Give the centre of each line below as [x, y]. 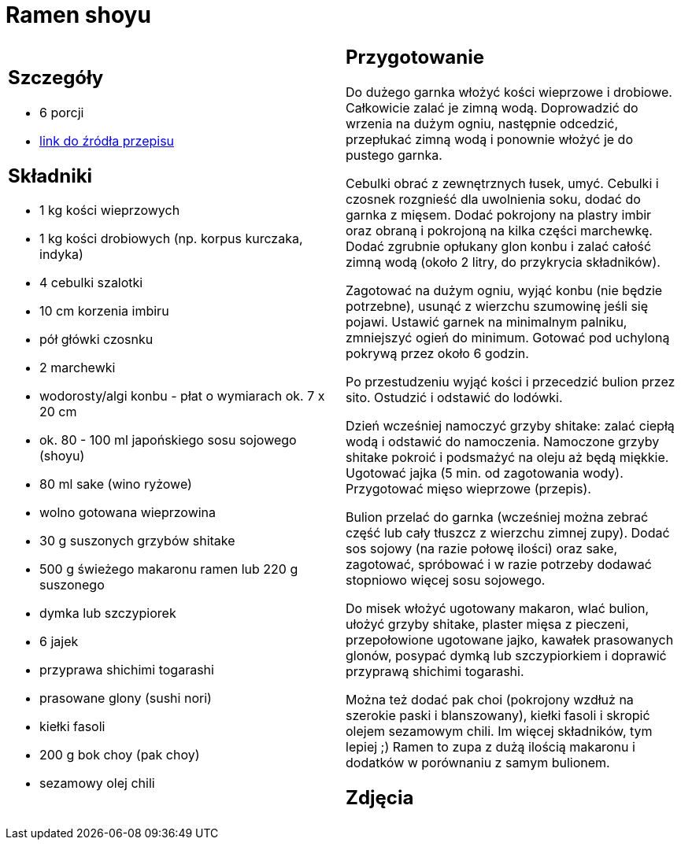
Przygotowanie [415, 57]
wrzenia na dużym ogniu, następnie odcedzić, [482, 123]
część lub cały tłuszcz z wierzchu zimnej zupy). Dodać [508, 532]
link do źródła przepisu [107, 140]
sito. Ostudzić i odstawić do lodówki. [454, 397]
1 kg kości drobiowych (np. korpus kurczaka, [171, 239]
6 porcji [62, 112]
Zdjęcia [380, 797]
